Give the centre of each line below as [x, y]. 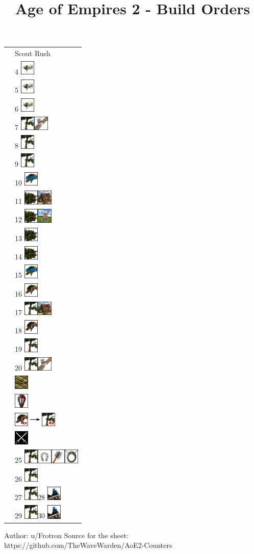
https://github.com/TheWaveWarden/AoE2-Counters [88, 545]
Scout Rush [33, 53]
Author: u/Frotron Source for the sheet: [66, 535]
